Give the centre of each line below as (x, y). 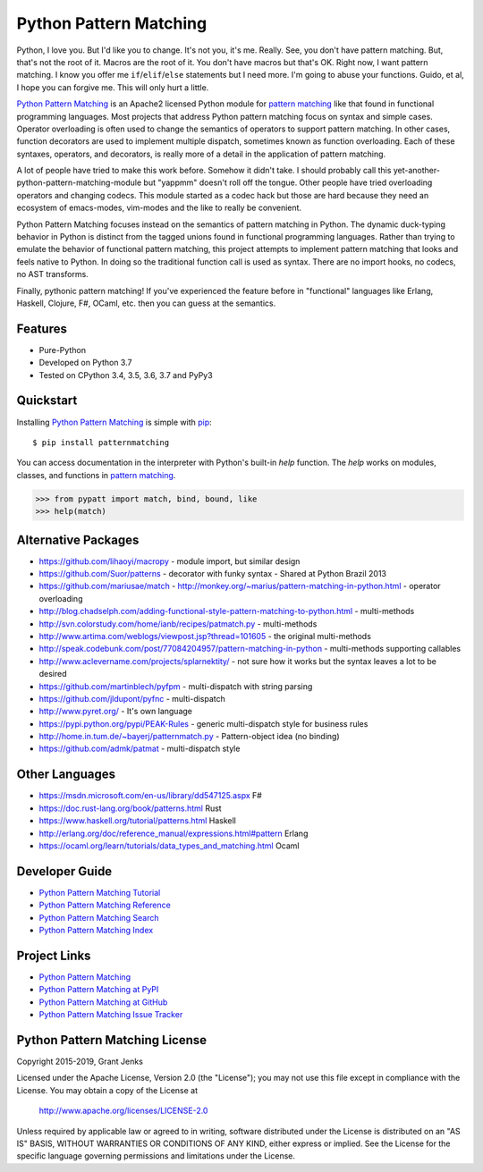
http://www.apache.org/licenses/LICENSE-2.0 (123, 1111)
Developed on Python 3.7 (85, 363)
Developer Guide (64, 871)
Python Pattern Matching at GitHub (103, 1002)
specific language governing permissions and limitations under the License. (156, 1156)
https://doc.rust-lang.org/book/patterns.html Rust (131, 808)
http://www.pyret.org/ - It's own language (115, 712)
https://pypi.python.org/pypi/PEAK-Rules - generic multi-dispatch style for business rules (203, 723)
